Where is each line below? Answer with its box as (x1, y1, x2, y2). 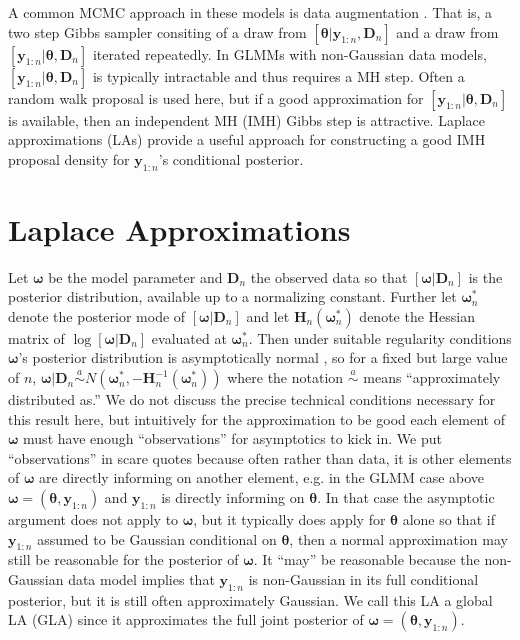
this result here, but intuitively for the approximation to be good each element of (8, 408, 505, 429)
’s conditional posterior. (158, 148, 304, 169)
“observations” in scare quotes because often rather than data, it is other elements (8, 447, 512, 468)
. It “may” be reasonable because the (253, 549, 480, 570)
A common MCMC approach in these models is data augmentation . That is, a (8, 2, 493, 22)
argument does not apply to (8, 509, 179, 530)
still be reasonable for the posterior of (8, 549, 239, 570)
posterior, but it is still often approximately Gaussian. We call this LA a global (8, 589, 493, 610)
